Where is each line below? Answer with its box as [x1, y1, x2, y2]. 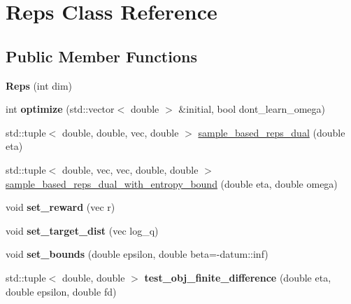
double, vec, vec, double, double [62, 162, 199, 177]
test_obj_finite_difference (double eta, [144, 270, 331, 284]
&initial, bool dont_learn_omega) [178, 102, 326, 116]
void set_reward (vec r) [6, 200, 115, 214]
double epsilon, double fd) [6, 284, 117, 298]
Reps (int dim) [6, 78, 73, 92]
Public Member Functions [6, 45, 197, 67]
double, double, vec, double [62, 125, 179, 139]
